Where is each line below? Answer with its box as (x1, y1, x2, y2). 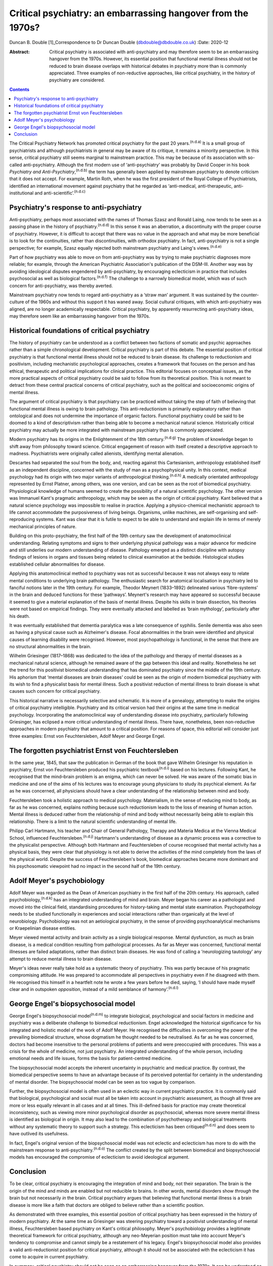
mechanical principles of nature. (9, 523, 77, 529)
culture (9, 299, 24, 305)
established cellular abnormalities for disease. (9, 561, 105, 567)
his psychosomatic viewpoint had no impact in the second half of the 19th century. (9, 863, 181, 869)
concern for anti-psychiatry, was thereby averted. (9, 283, 113, 289)
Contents (9, 86, 30, 92)
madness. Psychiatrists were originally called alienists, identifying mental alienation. (9, 450, 184, 456)
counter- (241, 292, 259, 298)
